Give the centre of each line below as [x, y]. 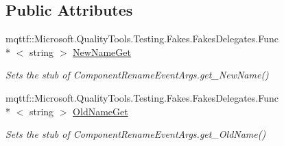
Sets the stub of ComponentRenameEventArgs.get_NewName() [137, 75]
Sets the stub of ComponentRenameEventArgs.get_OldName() [136, 134]
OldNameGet [100, 111]
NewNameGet [102, 52]
